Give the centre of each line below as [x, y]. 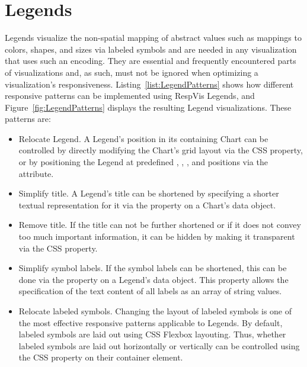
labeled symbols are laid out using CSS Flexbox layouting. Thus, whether [152, 334]
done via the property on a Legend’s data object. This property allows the [153, 279]
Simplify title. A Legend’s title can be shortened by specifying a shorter [149, 193]
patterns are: [28, 119]
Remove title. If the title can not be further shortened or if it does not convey [160, 225]
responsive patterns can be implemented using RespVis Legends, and [130, 96]
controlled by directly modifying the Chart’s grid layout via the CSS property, [161, 150]
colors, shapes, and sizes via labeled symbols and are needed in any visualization [151, 49]
